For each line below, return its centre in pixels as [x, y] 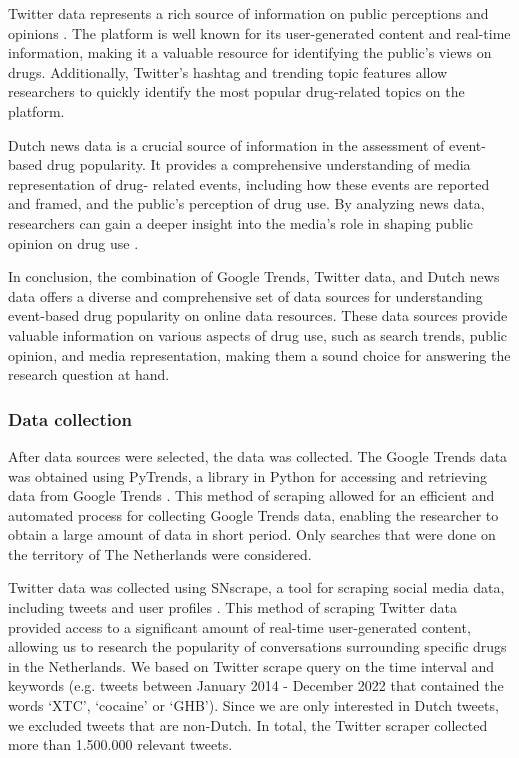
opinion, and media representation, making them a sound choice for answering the [259, 354]
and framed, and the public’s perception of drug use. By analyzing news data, [246, 203]
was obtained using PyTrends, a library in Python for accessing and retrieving [248, 475]
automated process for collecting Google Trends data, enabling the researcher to [253, 514]
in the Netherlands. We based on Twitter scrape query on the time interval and [251, 665]
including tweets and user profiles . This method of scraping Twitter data [232, 607]
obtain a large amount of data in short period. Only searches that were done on [252, 534]
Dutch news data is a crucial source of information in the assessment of [226, 144]
